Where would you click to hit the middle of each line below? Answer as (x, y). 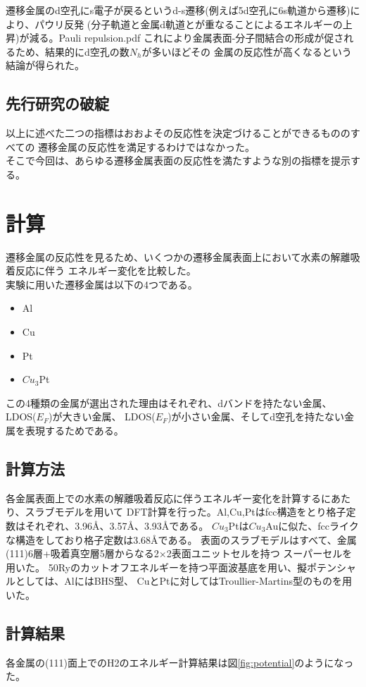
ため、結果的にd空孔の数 (72, 51)
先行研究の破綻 (57, 103)
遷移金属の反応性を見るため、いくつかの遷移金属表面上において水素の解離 (178, 256)
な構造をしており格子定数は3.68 (78, 539)
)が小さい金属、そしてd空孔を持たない (256, 417)
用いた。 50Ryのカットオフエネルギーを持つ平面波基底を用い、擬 (156, 567)
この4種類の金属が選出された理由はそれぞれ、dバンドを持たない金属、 (169, 402)
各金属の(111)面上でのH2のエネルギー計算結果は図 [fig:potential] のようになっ (180, 662)
